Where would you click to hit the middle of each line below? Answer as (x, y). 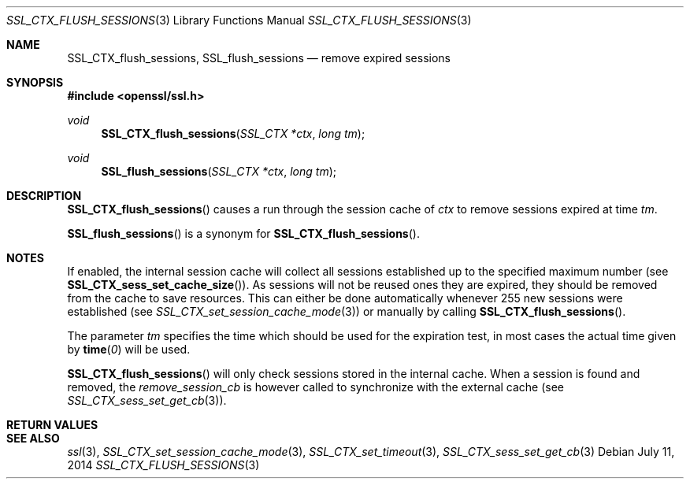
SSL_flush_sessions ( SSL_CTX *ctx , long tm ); (219, 171)
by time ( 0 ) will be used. (129, 349)
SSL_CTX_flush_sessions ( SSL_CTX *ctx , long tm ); (233, 133)
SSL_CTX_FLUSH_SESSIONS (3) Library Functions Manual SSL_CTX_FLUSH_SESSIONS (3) (239, 20)
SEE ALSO (33, 438)
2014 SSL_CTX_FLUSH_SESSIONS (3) (163, 465)
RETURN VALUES (52, 425)
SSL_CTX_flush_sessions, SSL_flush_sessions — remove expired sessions (259, 58)
